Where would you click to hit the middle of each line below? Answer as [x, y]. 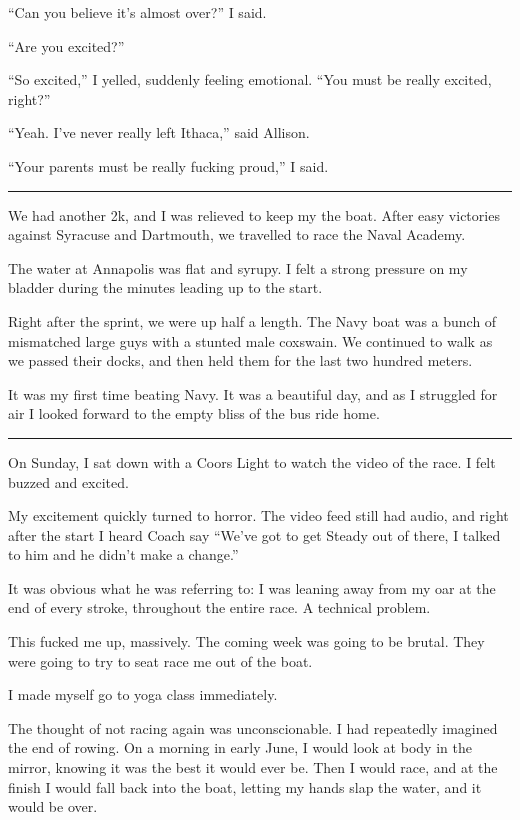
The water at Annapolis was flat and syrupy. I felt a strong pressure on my [238, 267]
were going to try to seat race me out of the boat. [160, 660]
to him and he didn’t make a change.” [123, 554]
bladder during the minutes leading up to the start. [165, 287]
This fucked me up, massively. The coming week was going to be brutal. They [246, 641]
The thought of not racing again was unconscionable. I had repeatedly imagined [253, 727]
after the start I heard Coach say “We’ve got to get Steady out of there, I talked [254, 534]
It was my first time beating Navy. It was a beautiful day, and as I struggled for [253, 393]
